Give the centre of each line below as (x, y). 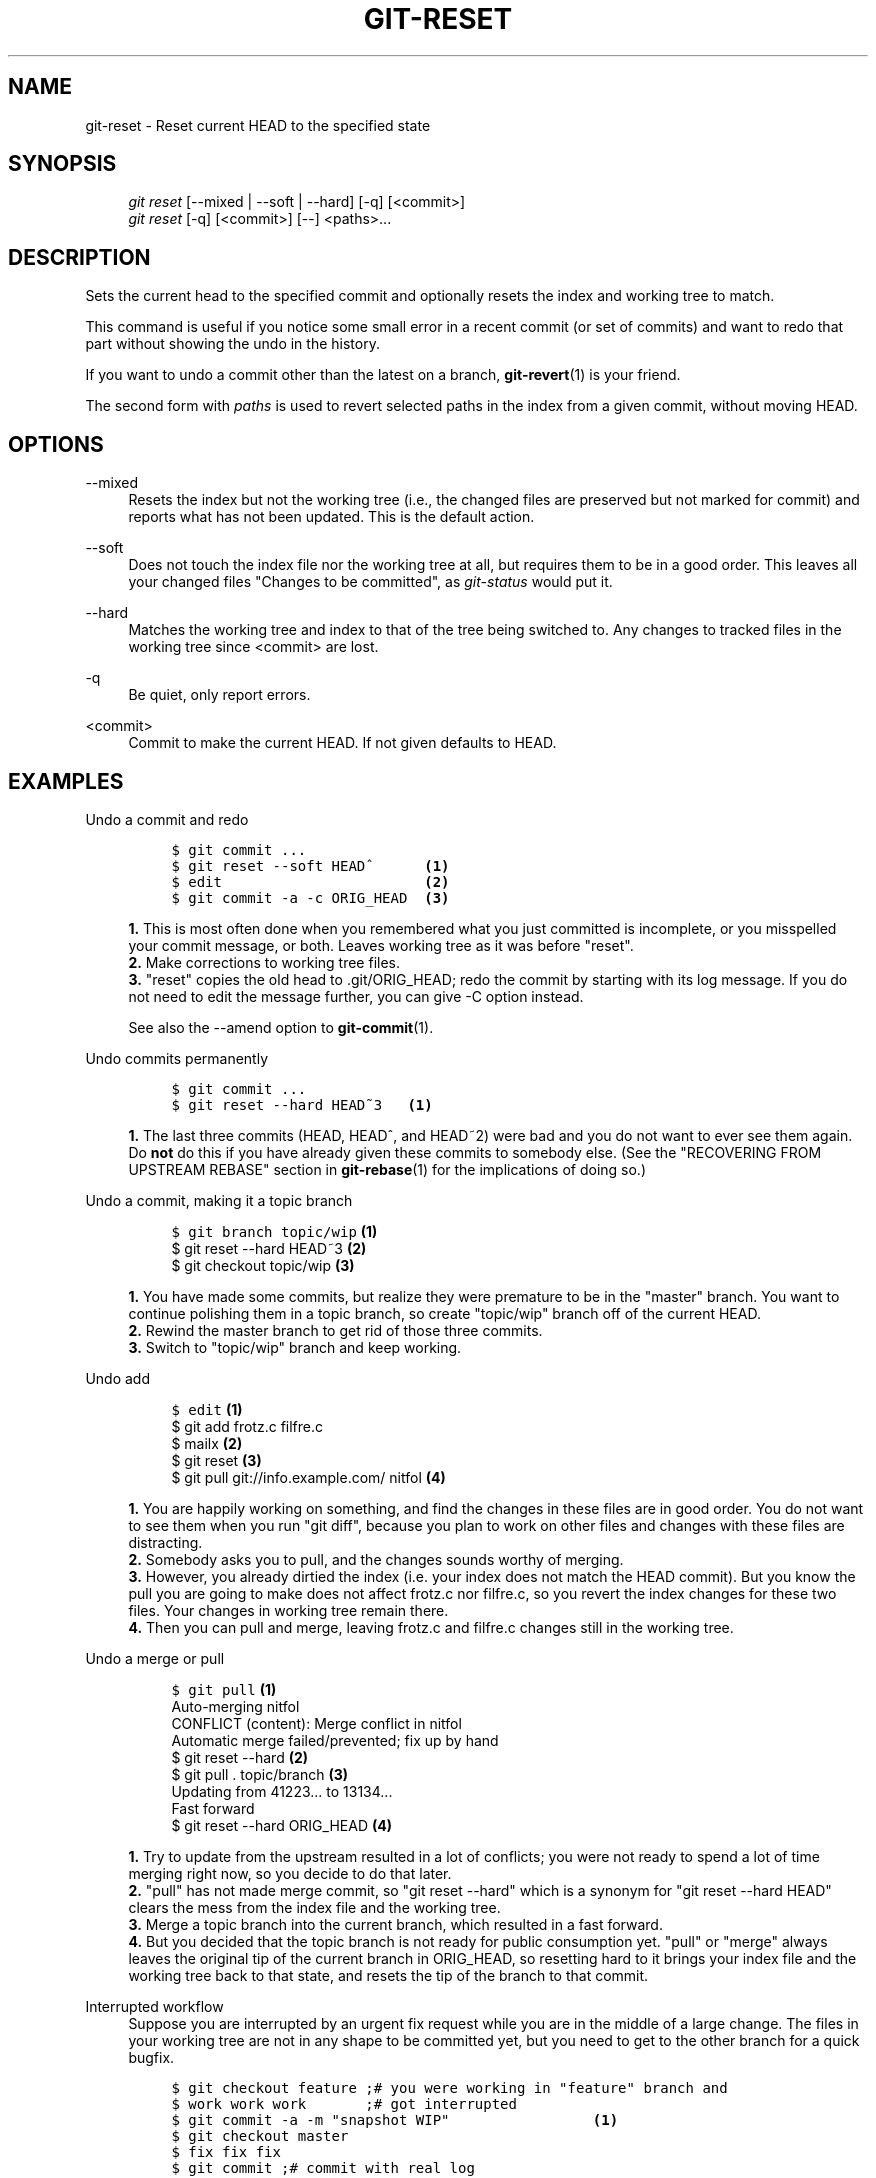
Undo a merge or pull (155, 1658)
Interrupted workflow (154, 2006)
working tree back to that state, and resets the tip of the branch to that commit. (388, 1975)
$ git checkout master (260, 2135)
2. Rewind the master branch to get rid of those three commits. (335, 1330)
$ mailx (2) (207, 1443)
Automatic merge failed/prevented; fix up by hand (335, 1740)
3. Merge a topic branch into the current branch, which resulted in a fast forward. (395, 1924)
